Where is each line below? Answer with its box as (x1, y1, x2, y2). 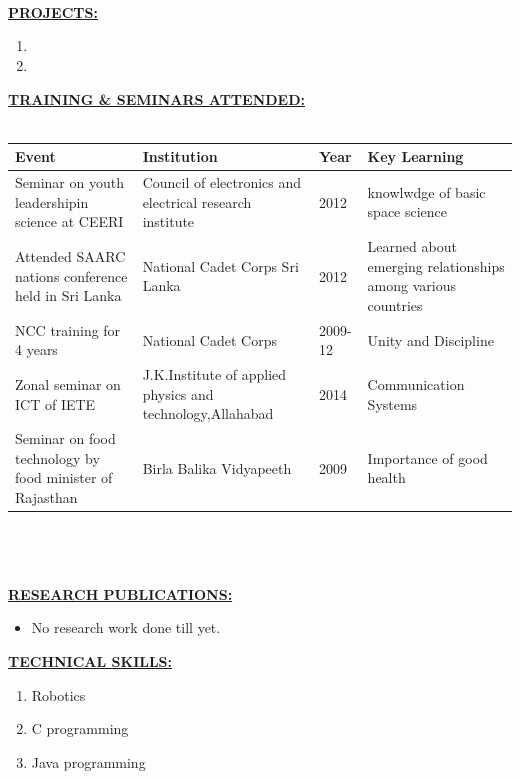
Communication (367, 373, 465, 394)
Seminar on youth (15, 172, 124, 193)
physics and (142, 383, 214, 404)
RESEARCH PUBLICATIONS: (8, 583, 233, 604)
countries (367, 294, 423, 315)
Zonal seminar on (15, 373, 121, 394)
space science (367, 201, 448, 222)
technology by (15, 447, 100, 468)
